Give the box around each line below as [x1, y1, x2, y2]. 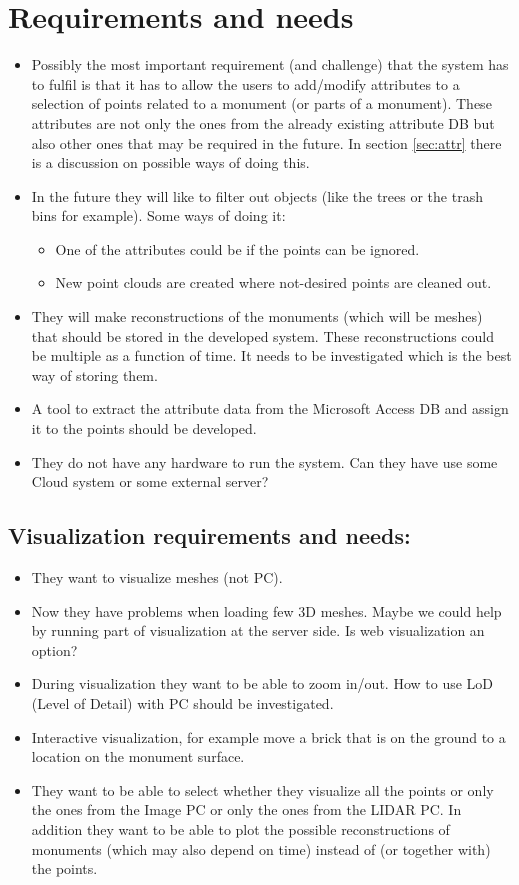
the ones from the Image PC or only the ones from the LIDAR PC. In [31, 799, 462, 820]
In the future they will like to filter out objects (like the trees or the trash [31, 185, 483, 206]
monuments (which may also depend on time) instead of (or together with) [31, 838, 491, 859]
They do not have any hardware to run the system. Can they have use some [31, 451, 498, 472]
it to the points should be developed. [31, 418, 257, 439]
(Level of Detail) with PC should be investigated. [31, 692, 334, 713]
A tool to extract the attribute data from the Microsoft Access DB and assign [31, 398, 509, 419]
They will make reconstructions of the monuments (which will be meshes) [31, 306, 483, 327]
